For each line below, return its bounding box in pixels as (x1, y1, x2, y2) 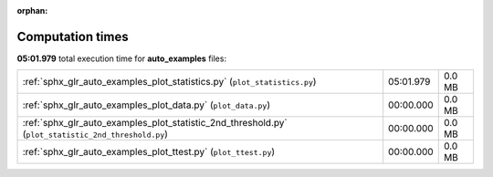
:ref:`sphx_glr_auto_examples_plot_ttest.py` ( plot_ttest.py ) (22, 146, 276, 159)
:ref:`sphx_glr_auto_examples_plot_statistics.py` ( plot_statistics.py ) (22, 76, 317, 88)
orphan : (16, 5, 48, 16)
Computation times (16, 28, 129, 45)
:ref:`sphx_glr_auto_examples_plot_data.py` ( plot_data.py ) (22, 99, 271, 111)
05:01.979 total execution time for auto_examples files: (16, 53, 227, 64)
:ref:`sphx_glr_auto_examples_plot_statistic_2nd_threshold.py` (22, 117, 288, 130)
